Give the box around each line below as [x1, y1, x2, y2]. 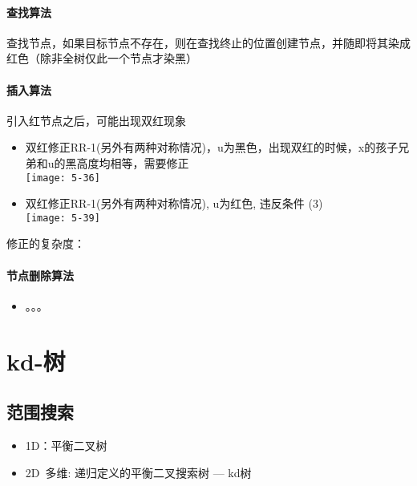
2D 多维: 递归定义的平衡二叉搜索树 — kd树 [25, 464, 252, 480]
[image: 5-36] [25, 172, 100, 184]
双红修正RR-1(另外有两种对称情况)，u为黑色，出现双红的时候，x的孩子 [25, 139, 399, 156]
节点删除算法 [6, 266, 74, 283]
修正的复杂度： [6, 235, 85, 252]
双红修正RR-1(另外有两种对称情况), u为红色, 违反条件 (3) [25, 195, 323, 212]
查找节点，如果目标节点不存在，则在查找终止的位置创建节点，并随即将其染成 [6, 34, 411, 51]
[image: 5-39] [25, 212, 100, 224]
